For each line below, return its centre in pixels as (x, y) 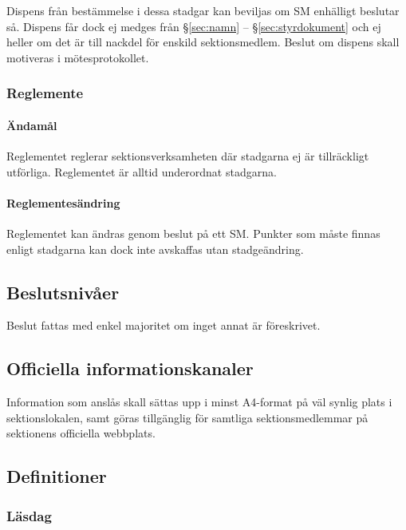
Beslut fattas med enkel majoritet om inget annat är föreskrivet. (164, 325)
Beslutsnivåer (63, 292)
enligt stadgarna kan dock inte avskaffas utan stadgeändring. (155, 249)
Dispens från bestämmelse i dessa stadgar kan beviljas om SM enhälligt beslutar (203, 10)
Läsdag (29, 515)
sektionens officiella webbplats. (81, 433)
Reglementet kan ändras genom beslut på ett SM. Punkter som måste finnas (193, 233)
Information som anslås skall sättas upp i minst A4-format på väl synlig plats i (199, 402)
